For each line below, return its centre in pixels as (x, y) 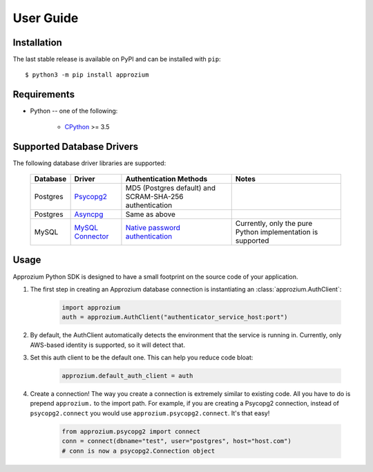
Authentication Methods (166, 179)
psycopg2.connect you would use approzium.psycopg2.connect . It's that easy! (150, 413)
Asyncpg (89, 214)
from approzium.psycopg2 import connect (131, 431)
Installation (37, 43)
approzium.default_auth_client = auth (127, 376)
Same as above (151, 214)
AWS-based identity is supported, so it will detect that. (108, 345)
